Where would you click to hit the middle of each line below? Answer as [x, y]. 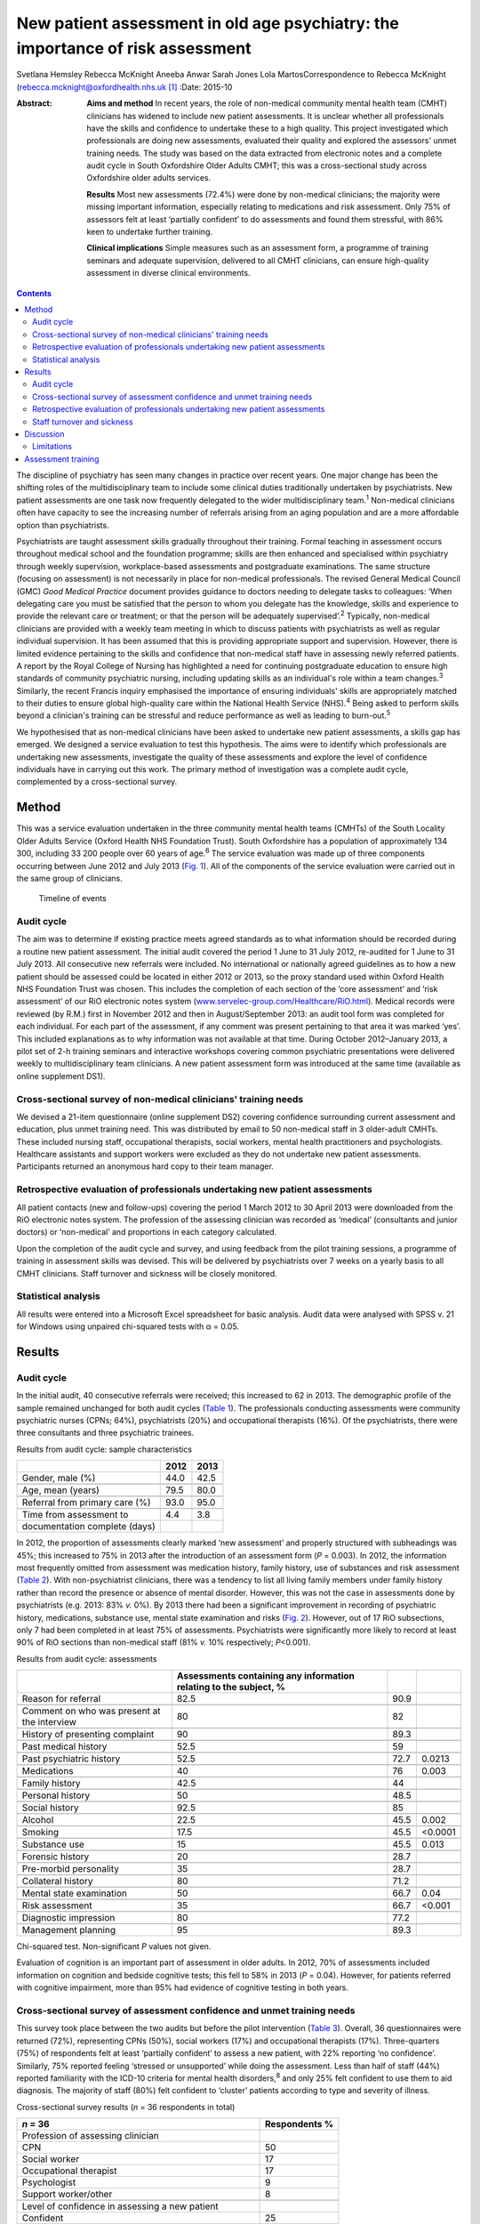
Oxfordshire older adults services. [149, 178]
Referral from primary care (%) [86, 1503]
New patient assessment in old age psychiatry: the [208, 23]
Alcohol [38, 1820]
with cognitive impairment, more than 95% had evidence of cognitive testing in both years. [182, 1987]
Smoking [40, 1833]
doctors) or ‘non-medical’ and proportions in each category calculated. [147, 1232]
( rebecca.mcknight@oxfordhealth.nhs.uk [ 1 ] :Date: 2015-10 [124, 87]
